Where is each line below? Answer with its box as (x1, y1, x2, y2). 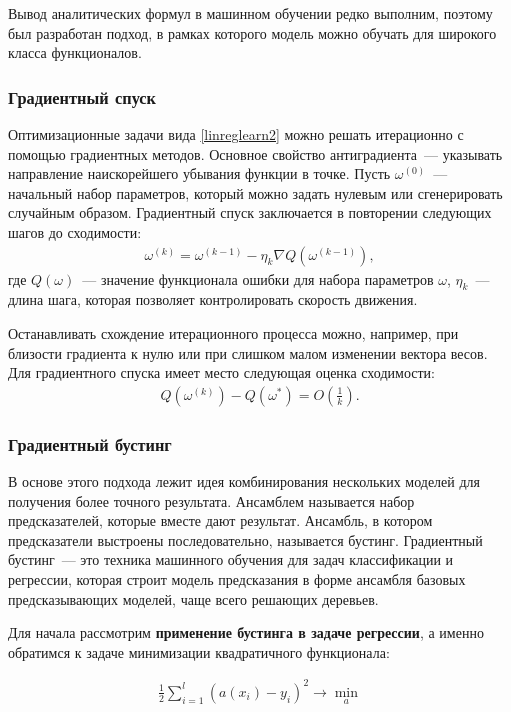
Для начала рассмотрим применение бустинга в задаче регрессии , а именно (8, 622, 484, 643)
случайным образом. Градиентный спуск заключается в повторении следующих (8, 202, 492, 223)
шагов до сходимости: (8, 221, 142, 242)
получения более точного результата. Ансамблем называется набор (8, 490, 415, 511)
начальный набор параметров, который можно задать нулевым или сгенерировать (8, 182, 503, 203)
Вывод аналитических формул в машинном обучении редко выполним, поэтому (8, 3, 493, 23)
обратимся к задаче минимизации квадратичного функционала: (8, 641, 390, 662)
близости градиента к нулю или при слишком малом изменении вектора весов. (8, 342, 488, 363)
